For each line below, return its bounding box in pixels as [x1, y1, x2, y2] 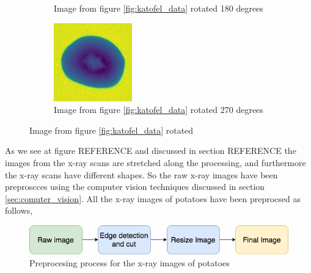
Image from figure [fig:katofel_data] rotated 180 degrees [54, 2, 263, 14]
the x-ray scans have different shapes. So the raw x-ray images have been [5, 168, 278, 181]
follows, [5, 204, 33, 217]
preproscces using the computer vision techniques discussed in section [5, 180, 265, 193]
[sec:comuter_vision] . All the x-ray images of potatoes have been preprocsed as [5, 192, 301, 205]
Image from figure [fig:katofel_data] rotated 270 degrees [54, 103, 263, 116]
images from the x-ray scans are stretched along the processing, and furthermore [5, 156, 306, 169]
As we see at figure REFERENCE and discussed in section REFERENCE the [5, 144, 296, 157]
